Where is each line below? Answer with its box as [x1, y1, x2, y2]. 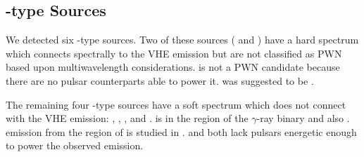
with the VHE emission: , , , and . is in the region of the [6, 111, 249, 125]
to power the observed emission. [6, 138, 144, 153]
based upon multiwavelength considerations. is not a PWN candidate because [6, 60, 340, 74]
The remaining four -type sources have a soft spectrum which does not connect [6, 97, 346, 111]
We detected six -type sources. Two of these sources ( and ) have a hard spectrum [6, 32, 359, 47]
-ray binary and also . [256, 111, 350, 125]
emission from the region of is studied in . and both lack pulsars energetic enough [6, 124, 357, 139]
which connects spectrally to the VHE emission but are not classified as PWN [6, 46, 342, 60]
